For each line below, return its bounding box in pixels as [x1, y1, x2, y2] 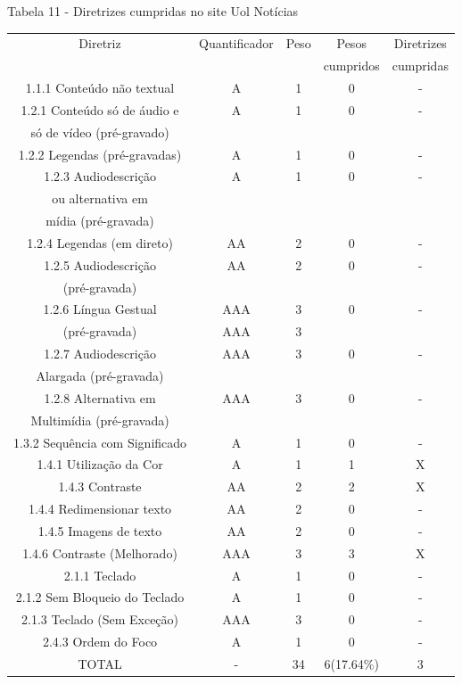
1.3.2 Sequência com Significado [13, 433, 187, 451]
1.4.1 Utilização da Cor [37, 455, 163, 474]
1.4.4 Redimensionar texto [28, 499, 172, 518]
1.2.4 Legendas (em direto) [27, 233, 173, 251]
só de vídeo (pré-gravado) [30, 122, 169, 141]
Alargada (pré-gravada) [36, 367, 164, 384]
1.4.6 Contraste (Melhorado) [22, 543, 177, 562]
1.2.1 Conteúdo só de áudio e [21, 100, 179, 119]
